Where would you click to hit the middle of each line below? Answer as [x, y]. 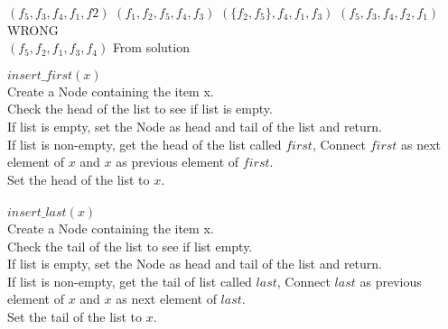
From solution [151, 47]
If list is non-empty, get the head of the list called [145, 144]
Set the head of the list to [79, 179]
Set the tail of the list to [75, 316]
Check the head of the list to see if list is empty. [140, 109]
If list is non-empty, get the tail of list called [130, 281]
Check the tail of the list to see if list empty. [130, 246]
